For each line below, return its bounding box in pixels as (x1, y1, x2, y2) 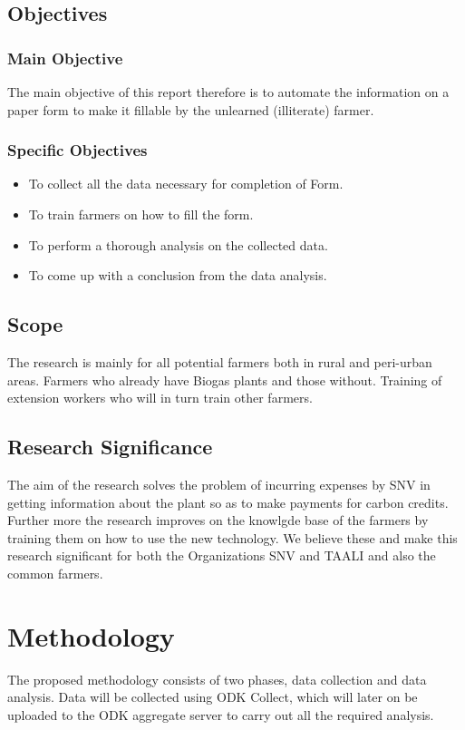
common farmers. (7, 563, 103, 582)
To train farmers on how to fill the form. (28, 205, 254, 223)
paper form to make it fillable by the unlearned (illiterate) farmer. (7, 100, 374, 119)
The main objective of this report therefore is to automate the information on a (7, 83, 450, 101)
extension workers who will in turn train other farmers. (7, 388, 313, 407)
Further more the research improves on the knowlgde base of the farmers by (7, 511, 429, 530)
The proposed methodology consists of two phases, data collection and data (7, 669, 427, 688)
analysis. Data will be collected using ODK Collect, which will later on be (7, 687, 418, 706)
